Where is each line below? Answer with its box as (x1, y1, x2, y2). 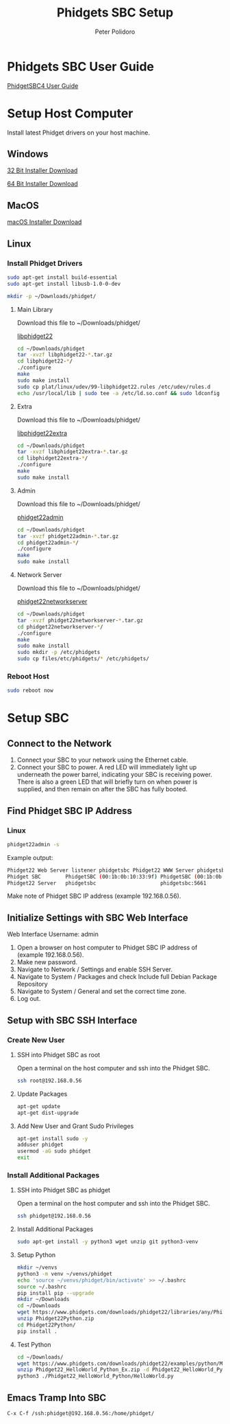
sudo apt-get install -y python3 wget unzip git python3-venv (16, 1239, 199, 1245)
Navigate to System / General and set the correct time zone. (16, 987, 187, 995)
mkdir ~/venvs (16, 1264, 57, 1272)
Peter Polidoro (94, 27, 136, 36)
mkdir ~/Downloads (16, 1296, 70, 1303)
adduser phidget (16, 1142, 64, 1149)
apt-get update (16, 1103, 61, 1110)
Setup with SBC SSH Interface (7, 1015, 138, 1026)
